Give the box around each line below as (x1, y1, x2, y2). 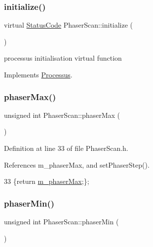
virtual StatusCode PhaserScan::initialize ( (4, 20, 133, 30)
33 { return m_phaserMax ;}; (4, 176, 89, 186)
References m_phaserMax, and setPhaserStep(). (4, 159, 150, 170)
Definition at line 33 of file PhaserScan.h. (4, 143, 128, 153)
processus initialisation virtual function (4, 53, 122, 63)
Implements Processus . (4, 70, 73, 79)
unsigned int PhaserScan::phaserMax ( (4, 109, 120, 120)
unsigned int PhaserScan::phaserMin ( (4, 216, 119, 226)
